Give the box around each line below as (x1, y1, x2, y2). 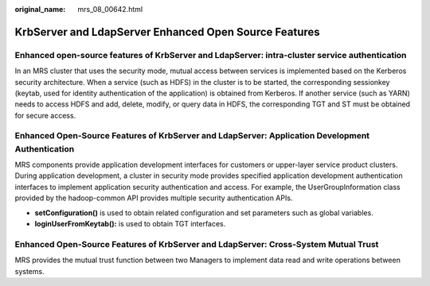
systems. (14, 266, 45, 276)
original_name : (14, 5, 66, 14)
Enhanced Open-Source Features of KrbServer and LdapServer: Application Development (14, 130, 370, 141)
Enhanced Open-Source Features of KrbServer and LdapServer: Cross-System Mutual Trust (14, 238, 379, 249)
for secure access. (14, 110, 76, 120)
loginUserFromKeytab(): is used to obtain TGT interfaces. (34, 219, 226, 228)
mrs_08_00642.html (77, 5, 143, 14)
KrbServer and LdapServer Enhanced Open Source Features (14, 25, 320, 39)
